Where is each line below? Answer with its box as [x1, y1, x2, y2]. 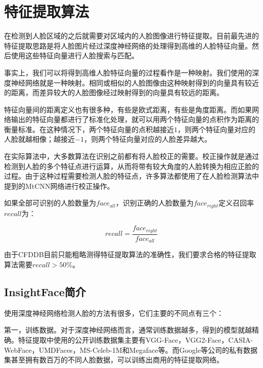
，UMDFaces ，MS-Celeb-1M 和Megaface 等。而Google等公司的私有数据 [31, 344, 257, 355]
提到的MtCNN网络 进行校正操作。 [4, 180, 114, 191]
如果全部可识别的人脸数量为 [4, 197, 96, 208]
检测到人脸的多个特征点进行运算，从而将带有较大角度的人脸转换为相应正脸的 [4, 160, 259, 171]
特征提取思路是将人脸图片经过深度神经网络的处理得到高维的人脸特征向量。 [4, 40, 252, 51]
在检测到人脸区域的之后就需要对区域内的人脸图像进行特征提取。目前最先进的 [4, 30, 259, 41]
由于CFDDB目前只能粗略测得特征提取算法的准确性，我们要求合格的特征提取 [4, 249, 256, 260]
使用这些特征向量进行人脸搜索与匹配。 [11, 50, 139, 61]
